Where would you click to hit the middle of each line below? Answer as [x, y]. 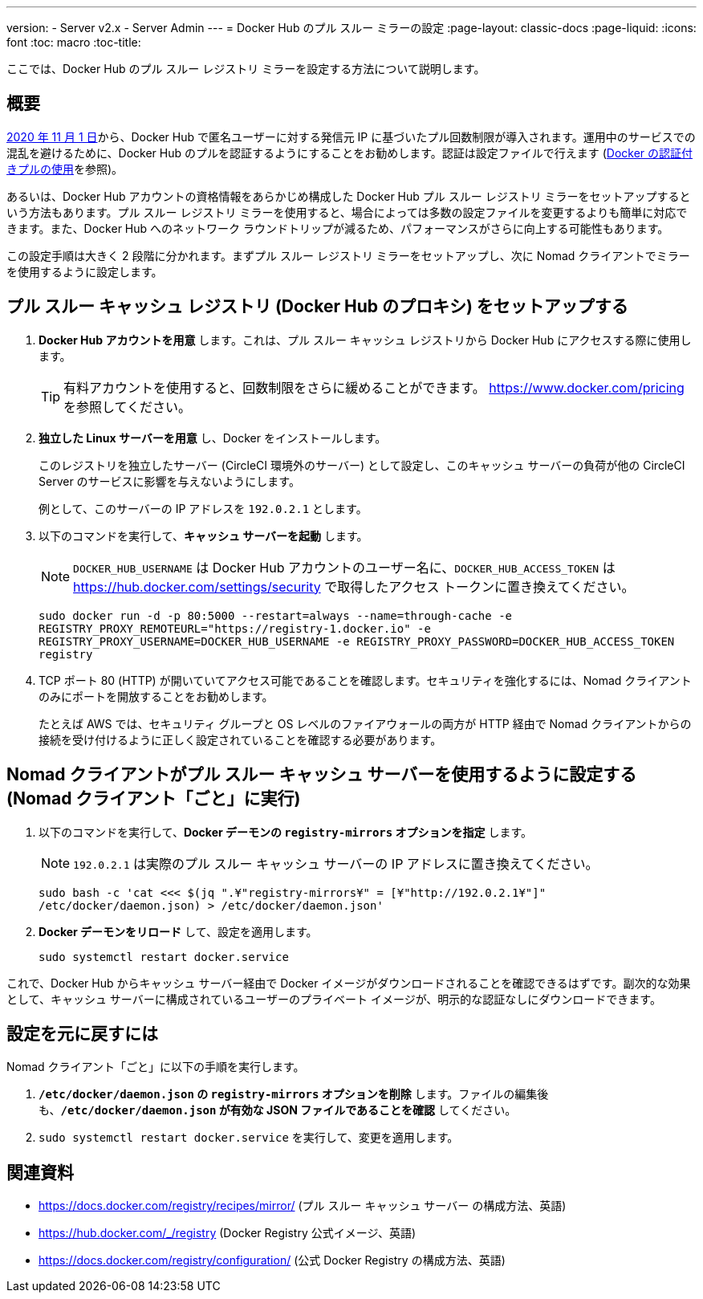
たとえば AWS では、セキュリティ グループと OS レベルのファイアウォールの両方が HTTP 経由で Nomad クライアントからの [365, 723]
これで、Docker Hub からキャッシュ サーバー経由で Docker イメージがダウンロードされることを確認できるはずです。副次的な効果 [349, 983]
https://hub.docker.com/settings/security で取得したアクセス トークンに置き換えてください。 [354, 586]
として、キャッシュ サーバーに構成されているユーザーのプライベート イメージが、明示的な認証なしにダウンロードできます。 [334, 999]
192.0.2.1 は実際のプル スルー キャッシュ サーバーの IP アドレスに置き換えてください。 [336, 863]
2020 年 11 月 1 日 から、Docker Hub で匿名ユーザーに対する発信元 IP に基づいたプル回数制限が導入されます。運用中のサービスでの [351, 136]
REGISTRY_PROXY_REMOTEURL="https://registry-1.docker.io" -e [235, 628]
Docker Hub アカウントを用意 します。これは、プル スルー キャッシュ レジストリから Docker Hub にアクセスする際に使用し [365, 340]
